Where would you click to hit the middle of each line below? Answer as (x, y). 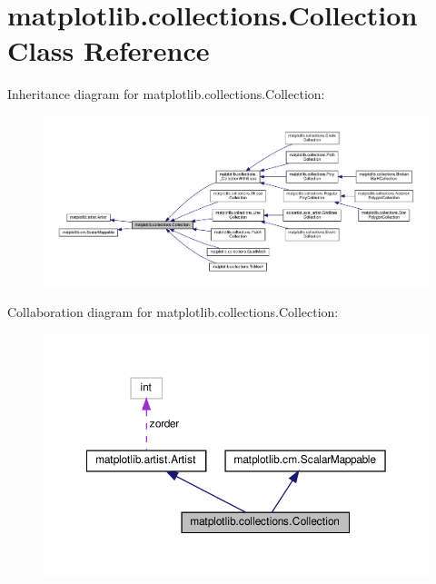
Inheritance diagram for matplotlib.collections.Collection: (166, 94)
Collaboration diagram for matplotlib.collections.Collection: (173, 312)
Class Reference (109, 50)
